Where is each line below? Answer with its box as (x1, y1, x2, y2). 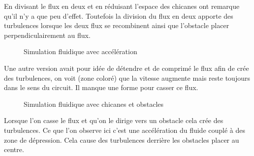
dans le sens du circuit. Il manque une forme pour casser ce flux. (4, 82, 198, 93)
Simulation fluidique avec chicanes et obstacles (24, 98, 164, 109)
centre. (4, 144, 24, 155)
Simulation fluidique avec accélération (24, 46, 137, 57)
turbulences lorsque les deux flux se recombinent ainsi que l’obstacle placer (4, 20, 229, 31)
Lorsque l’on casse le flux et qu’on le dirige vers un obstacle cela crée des (4, 115, 223, 125)
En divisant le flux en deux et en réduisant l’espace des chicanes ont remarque (4, 1, 240, 11)
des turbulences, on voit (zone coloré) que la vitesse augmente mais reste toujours (4, 72, 250, 83)
